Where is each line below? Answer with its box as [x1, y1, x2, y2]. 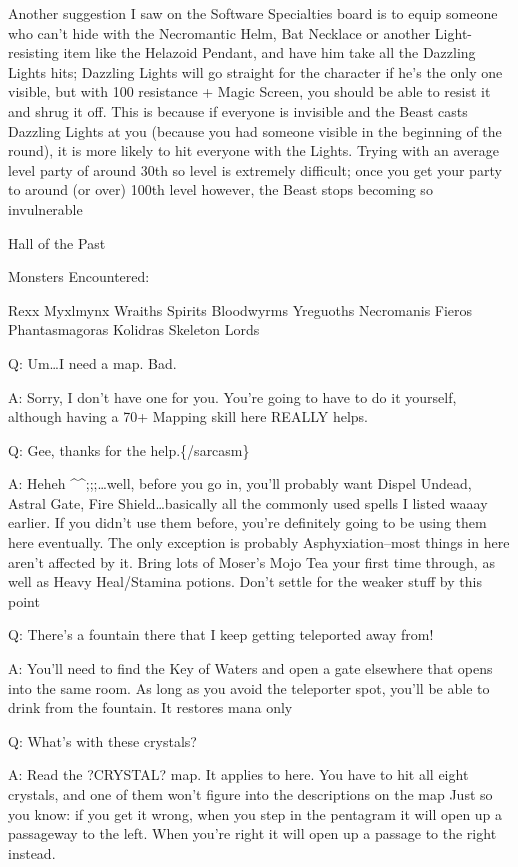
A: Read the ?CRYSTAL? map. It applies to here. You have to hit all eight [8, 764, 469, 785]
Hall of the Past [8, 232, 106, 253]
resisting [8, 42, 59, 63]
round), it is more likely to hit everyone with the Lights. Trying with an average [8, 140, 499, 161]
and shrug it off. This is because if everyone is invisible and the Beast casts [8, 100, 468, 121]
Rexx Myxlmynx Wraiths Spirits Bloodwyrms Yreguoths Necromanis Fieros [8, 299, 473, 320]
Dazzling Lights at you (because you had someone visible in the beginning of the [8, 120, 502, 141]
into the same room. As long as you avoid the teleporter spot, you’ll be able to [8, 677, 490, 698]
